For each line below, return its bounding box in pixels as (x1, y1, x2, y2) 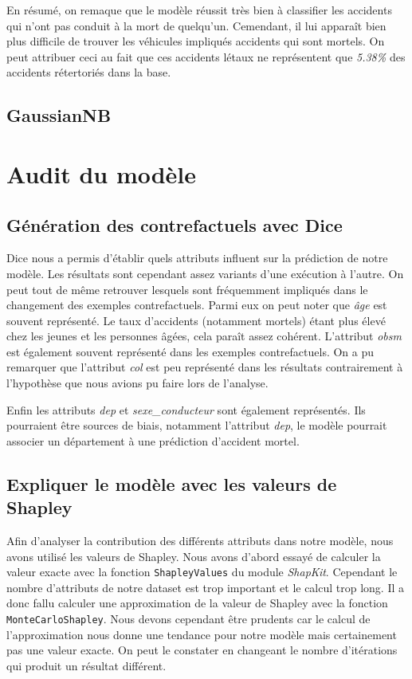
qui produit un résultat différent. (6, 657, 167, 673)
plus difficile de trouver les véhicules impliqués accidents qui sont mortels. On (6, 33, 385, 49)
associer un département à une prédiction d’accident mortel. (6, 432, 300, 449)
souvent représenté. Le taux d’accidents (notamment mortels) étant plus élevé (6, 312, 386, 328)
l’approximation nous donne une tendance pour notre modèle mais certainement (6, 626, 397, 642)
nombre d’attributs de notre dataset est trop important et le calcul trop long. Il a (6, 579, 405, 595)
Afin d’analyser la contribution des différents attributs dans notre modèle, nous (6, 532, 394, 549)
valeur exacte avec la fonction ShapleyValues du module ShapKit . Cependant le (6, 563, 398, 580)
